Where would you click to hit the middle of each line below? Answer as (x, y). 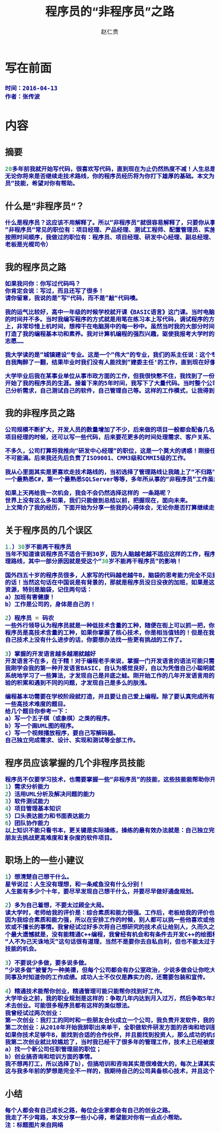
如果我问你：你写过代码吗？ (43, 284)
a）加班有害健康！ (30, 597)
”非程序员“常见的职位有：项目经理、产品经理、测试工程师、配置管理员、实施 (110, 230)
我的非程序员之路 (40, 413)
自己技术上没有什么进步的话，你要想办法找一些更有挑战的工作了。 (95, 640)
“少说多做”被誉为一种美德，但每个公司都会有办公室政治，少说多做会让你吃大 (110, 970)
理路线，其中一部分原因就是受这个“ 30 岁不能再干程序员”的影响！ (94, 562)
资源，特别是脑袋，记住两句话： (49, 590)
